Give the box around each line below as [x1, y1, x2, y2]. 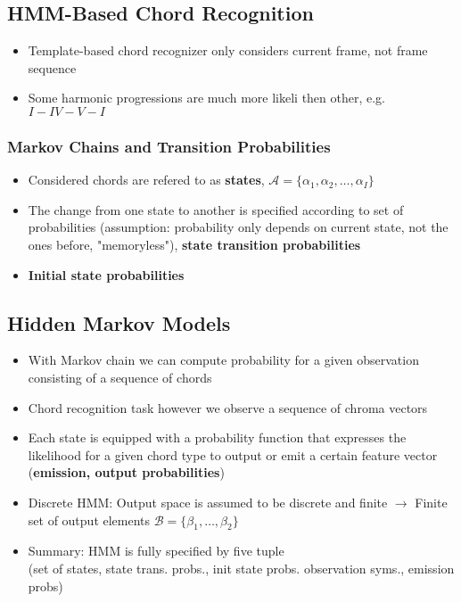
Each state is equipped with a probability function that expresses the [28, 428, 407, 447]
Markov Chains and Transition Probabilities [7, 135, 331, 157]
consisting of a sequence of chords [28, 367, 212, 386]
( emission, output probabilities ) [28, 463, 225, 482]
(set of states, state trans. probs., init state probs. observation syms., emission [28, 558, 455, 577]
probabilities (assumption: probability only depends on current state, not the [28, 218, 449, 236]
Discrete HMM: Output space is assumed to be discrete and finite [28, 492, 388, 511]
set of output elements [28, 510, 151, 529]
